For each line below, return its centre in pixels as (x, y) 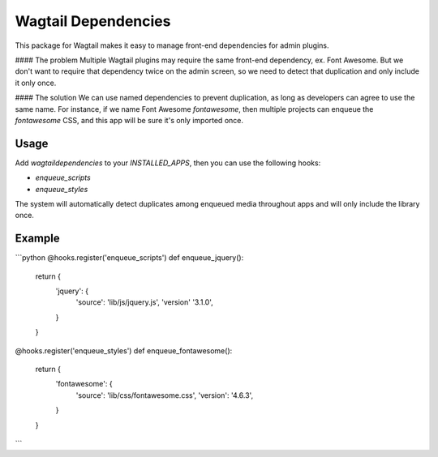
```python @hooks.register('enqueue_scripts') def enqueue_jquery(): (129, 258)
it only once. (36, 83)
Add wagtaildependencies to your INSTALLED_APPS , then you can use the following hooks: (168, 163)
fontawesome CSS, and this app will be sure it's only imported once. (129, 120)
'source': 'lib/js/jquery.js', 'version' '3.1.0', (145, 302)
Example (37, 239)
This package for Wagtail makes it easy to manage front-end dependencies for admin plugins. (172, 45)
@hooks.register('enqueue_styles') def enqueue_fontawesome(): (124, 350)
